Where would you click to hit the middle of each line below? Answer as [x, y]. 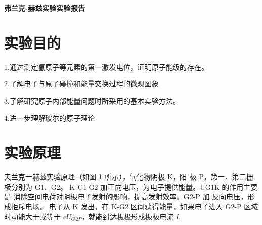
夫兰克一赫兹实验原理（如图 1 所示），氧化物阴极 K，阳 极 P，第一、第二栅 [129, 177]
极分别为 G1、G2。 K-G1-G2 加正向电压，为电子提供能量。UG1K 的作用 [124, 186]
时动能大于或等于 [32, 216]
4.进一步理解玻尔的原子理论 [49, 118]
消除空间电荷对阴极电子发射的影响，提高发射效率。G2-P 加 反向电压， [130, 196]
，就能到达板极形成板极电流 [127, 216]
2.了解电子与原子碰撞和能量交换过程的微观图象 [81, 84]
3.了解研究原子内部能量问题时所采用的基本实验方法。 [92, 100]
